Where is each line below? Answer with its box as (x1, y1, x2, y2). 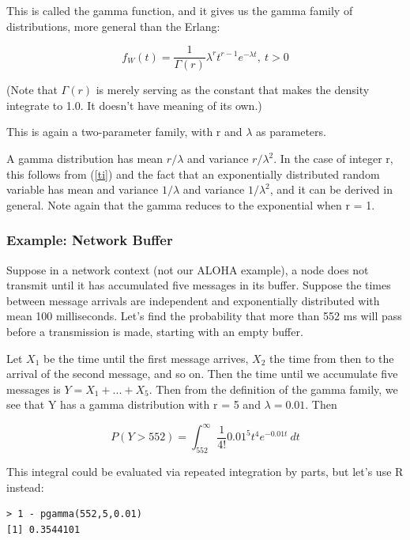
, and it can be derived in (269, 181, 393, 198)
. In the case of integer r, (273, 150, 393, 167)
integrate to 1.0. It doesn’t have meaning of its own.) (6, 96, 262, 113)
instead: (6, 478, 44, 495)
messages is (6, 380, 61, 397)
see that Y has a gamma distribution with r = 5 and (6, 396, 261, 413)
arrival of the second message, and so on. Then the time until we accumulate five (6, 365, 398, 382)
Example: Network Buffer (6, 230, 173, 250)
